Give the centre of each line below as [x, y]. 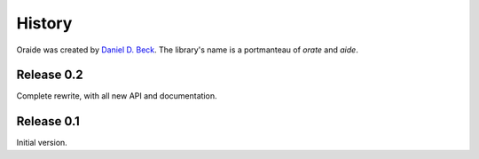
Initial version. [42, 143]
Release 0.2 [50, 75]
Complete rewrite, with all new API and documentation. [117, 96]
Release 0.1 [48, 121]
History [44, 23]
